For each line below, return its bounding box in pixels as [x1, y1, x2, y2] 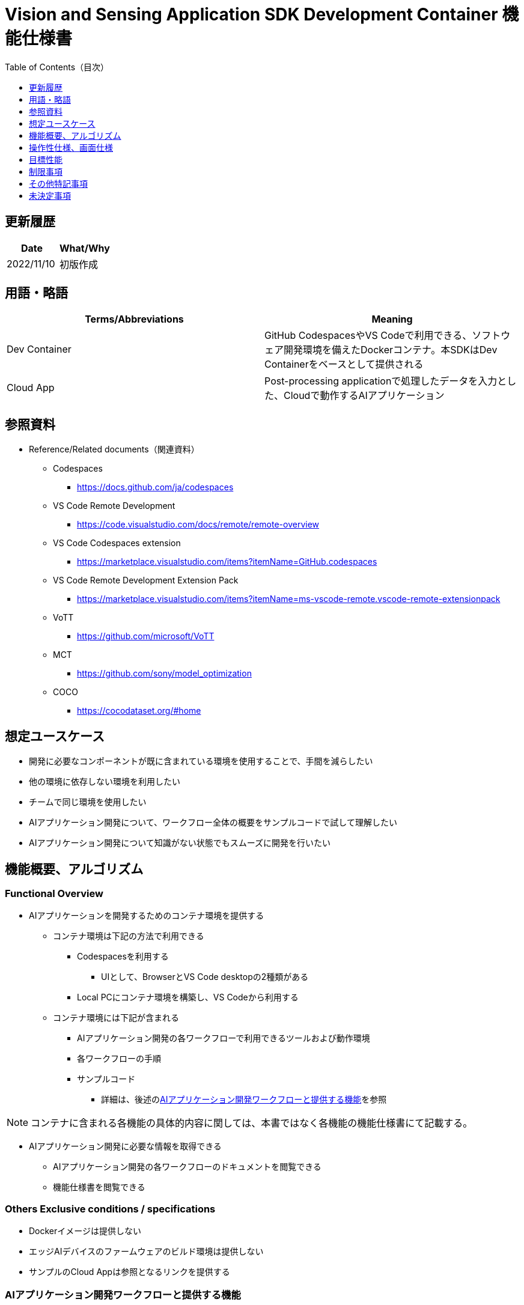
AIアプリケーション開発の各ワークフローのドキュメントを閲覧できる [53, 1161, 321, 1172]
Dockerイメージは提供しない [29, 1226, 142, 1237]
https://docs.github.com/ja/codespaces [77, 482, 234, 493]
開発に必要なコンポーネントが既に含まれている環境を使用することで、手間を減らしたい [29, 756, 373, 767]
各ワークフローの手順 [77, 1053, 161, 1064]
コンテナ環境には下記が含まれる [53, 1012, 179, 1023]
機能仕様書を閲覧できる [53, 1182, 145, 1193]
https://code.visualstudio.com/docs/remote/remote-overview [77, 519, 320, 530]
